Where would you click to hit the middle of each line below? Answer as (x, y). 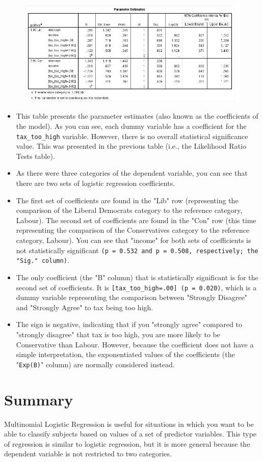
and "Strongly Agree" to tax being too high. (85, 307)
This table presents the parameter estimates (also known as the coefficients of (137, 116)
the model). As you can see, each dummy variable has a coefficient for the (131, 126)
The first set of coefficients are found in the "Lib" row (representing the (127, 200)
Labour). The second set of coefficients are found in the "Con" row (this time (136, 220)
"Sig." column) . (43, 260)
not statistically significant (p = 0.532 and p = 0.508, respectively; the (137, 250)
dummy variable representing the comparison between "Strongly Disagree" (132, 297)
